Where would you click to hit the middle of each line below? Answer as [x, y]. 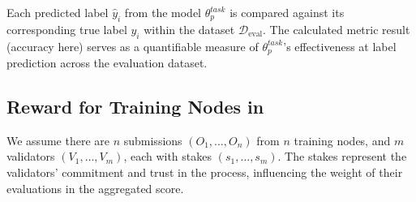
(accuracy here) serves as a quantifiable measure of [133, 46]
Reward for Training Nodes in [135, 107]
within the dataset [189, 29]
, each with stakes [168, 156]
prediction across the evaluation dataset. [107, 63]
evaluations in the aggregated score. [95, 188]
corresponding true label [67, 29]
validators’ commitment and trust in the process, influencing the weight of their [205, 172]
